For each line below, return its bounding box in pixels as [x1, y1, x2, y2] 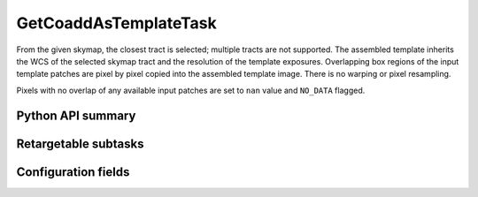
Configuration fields [16, 164, 130, 179]
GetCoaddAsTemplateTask [16, 13, 217, 33]
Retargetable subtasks [16, 136, 145, 151]
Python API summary [16, 108, 136, 123]
